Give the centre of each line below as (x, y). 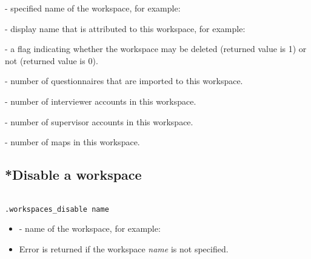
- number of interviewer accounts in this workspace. (101, 101)
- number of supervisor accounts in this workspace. (99, 121)
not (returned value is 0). (52, 60)
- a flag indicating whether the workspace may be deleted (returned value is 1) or (156, 49)
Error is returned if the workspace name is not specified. (124, 248)
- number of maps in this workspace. (72, 142)
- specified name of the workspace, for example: (93, 8)
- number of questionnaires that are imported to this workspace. (124, 81)
